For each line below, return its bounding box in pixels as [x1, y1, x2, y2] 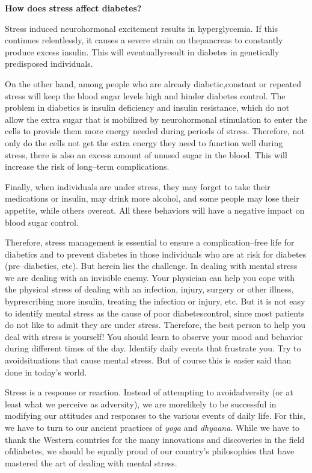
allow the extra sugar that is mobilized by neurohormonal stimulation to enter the [5, 113, 307, 125]
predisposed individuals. [5, 57, 93, 70]
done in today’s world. [5, 365, 87, 378]
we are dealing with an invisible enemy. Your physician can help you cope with [5, 271, 295, 283]
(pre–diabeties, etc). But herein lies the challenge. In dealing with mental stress [5, 259, 298, 272]
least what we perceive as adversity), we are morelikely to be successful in [5, 397, 277, 410]
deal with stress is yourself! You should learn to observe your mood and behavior [5, 330, 303, 342]
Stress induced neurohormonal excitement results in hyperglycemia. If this [5, 22, 278, 34]
